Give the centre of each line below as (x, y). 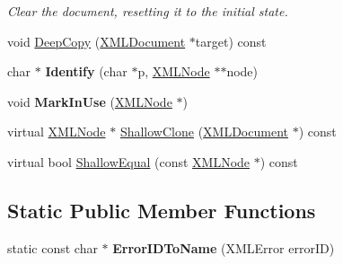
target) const (231, 41)
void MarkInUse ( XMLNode (90, 101)
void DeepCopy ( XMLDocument (97, 41)
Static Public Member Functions (162, 210)
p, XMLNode (174, 71)
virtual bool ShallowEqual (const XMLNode (129, 161)
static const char (53, 247)
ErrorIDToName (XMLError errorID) (224, 247)
